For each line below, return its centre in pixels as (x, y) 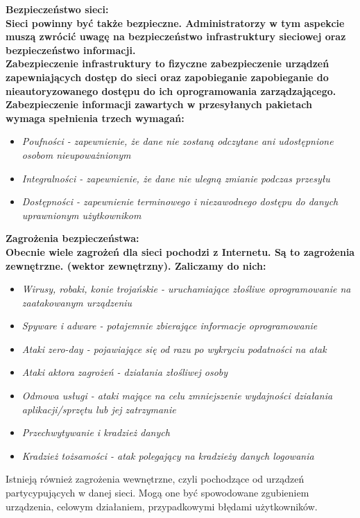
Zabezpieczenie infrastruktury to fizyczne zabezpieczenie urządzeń (168, 63)
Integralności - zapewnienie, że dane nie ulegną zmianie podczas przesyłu (176, 178)
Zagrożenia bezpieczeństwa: (72, 238)
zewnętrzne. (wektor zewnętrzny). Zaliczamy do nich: (136, 265)
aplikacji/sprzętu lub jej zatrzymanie (99, 409)
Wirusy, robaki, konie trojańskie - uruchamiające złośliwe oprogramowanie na (186, 289)
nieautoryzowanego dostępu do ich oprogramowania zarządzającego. (171, 90)
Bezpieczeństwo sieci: (57, 9)
